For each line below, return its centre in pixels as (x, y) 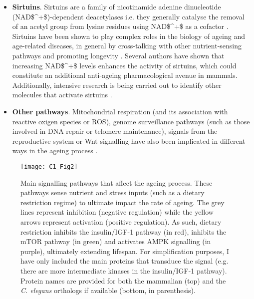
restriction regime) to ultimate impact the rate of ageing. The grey (123, 202)
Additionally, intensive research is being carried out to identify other (117, 85)
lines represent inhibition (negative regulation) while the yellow (117, 212)
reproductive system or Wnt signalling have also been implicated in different (129, 141)
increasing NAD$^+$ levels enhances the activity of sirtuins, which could (124, 65)
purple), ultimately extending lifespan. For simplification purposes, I (125, 251)
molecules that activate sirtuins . (62, 95)
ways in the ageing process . (55, 150)
